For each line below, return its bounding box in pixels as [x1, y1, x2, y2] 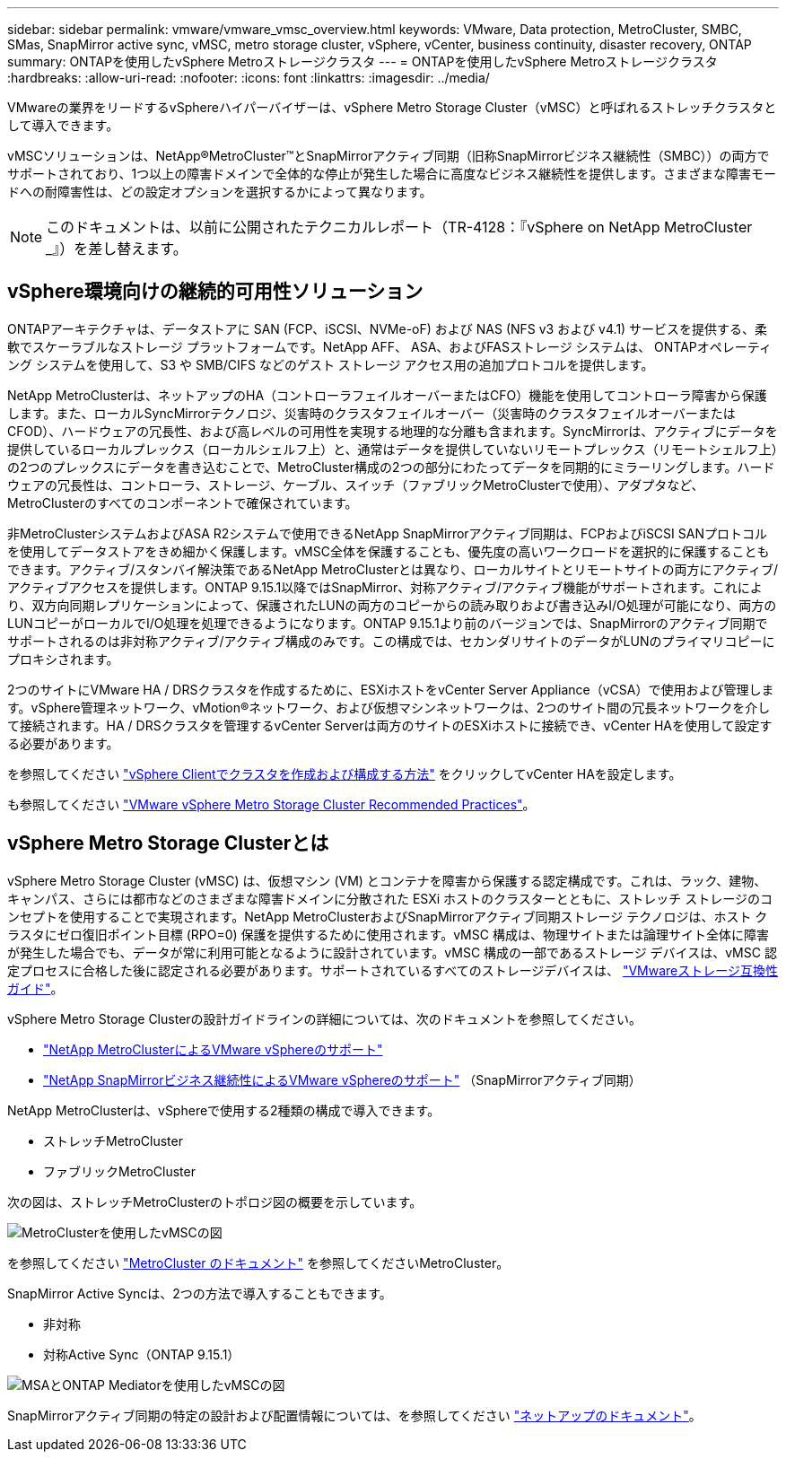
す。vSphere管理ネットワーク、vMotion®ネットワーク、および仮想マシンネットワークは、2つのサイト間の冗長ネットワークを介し [7, 699, 771, 715]
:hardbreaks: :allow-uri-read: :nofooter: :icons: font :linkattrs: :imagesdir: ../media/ [7, 70, 490, 85]
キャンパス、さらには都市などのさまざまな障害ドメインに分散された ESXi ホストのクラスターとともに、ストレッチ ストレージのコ [7, 890, 773, 906]
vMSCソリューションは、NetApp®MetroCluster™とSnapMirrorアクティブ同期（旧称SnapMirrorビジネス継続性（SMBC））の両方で [7, 148, 770, 163]
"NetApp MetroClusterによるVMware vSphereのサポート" [43, 1041, 383, 1057]
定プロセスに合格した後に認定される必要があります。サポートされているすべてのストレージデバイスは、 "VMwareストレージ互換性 [7, 962, 778, 978]
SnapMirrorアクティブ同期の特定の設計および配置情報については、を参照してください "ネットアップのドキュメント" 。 [7, 1407, 702, 1423]
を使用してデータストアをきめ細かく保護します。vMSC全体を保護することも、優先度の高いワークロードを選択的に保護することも [7, 543, 770, 559]
